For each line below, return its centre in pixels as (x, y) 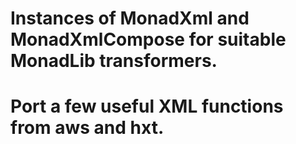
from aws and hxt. (87, 128)
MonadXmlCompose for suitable (148, 39)
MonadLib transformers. (114, 61)
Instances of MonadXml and (130, 18)
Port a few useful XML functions (147, 106)
